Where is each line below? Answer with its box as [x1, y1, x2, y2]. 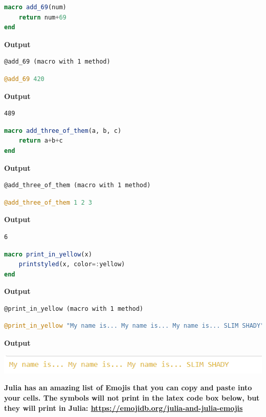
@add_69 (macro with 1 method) [4, 58, 110, 66]
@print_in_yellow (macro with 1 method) [4, 305, 144, 312]
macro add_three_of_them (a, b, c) [4, 127, 122, 134]
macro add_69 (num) [4, 4, 66, 11]
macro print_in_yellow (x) [4, 250, 92, 258]
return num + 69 [18, 13, 66, 21]
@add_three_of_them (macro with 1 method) [4, 182, 151, 189]
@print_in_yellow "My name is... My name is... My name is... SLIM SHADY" [4, 322, 264, 330]
